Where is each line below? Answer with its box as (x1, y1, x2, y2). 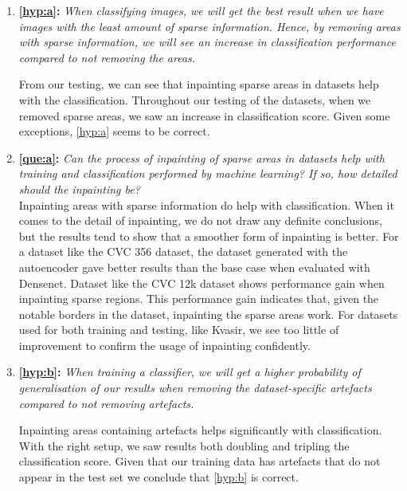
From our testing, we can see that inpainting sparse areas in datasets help (18, 76, 379, 92)
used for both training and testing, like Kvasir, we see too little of (18, 321, 339, 338)
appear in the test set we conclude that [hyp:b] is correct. (18, 469, 299, 485)
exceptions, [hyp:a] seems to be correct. (18, 123, 210, 139)
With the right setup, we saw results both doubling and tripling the (18, 437, 350, 454)
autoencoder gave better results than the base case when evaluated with (18, 258, 370, 275)
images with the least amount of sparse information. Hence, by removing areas (18, 18, 401, 34)
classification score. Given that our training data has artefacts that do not (18, 453, 381, 469)
